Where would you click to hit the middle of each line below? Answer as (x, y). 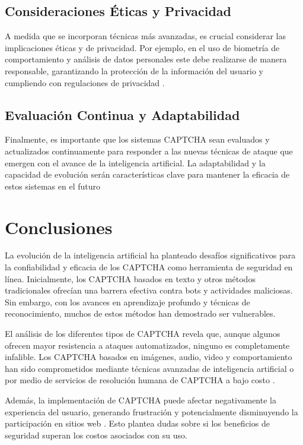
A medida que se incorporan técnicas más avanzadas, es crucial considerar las (145, 36)
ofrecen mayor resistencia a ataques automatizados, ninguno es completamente (147, 345)
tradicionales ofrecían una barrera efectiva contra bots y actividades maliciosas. (149, 290)
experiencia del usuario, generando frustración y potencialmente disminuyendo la (151, 411)
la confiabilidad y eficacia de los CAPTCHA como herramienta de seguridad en (149, 267)
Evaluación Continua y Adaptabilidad (122, 114)
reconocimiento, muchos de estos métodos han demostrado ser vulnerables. (140, 313)
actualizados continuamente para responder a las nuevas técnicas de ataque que (149, 151)
